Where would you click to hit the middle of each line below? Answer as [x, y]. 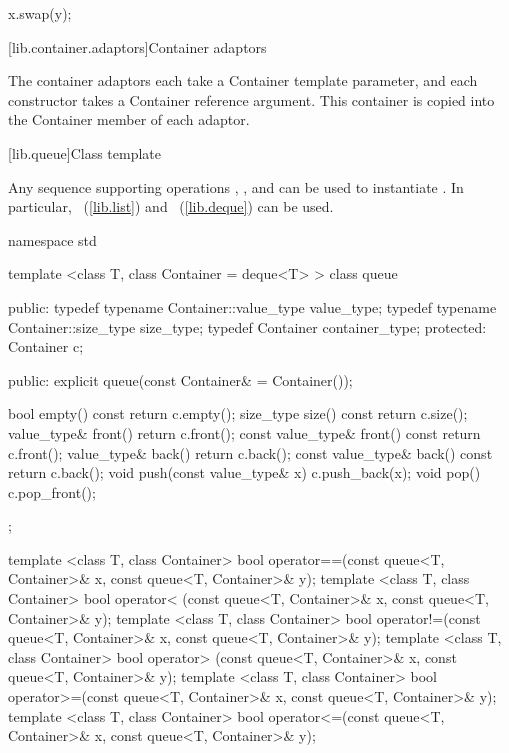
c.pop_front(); [52, 491]
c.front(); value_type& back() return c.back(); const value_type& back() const [250, 452]
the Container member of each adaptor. [129, 119]
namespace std [52, 239]
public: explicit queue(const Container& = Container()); [180, 379]
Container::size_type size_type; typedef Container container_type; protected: [247, 326]
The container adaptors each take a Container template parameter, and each [243, 80]
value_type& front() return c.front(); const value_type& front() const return [244, 432]
